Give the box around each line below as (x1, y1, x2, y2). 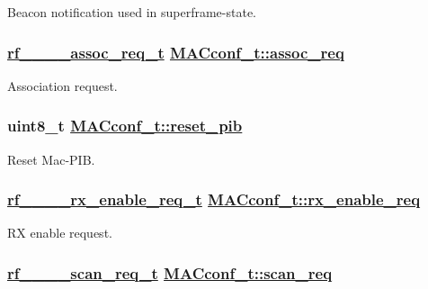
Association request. (7, 76, 118, 95)
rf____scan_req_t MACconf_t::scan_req (7, 261, 333, 284)
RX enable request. (7, 223, 112, 242)
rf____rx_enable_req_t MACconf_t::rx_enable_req (7, 188, 421, 211)
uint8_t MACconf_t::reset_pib (7, 114, 243, 137)
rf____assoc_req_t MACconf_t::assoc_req (7, 41, 344, 63)
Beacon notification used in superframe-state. (7, 3, 257, 21)
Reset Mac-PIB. (7, 149, 95, 168)
